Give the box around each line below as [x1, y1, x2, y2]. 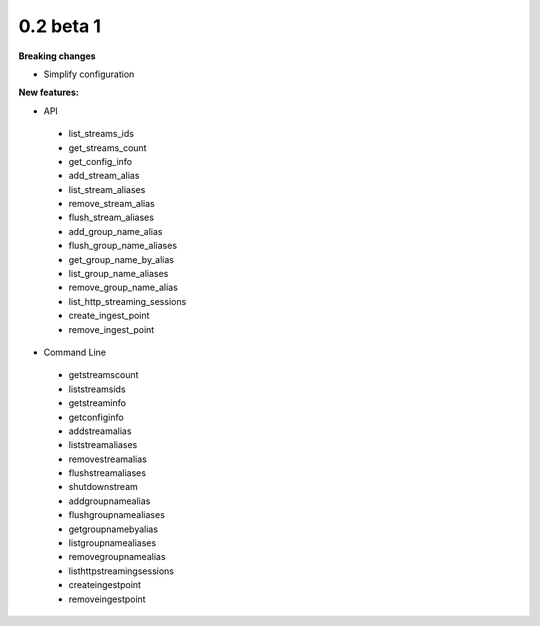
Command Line [43, 346, 107, 358]
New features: [18, 86, 79, 99]
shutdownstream [68, 481, 139, 493]
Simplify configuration [43, 68, 135, 80]
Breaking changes [18, 50, 96, 62]
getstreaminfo [68, 397, 127, 409]
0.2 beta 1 [18, 15, 102, 37]
